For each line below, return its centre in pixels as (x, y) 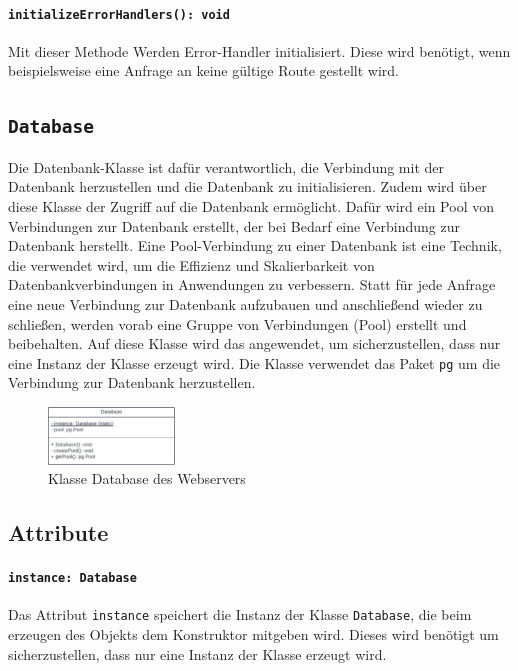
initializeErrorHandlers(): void (119, 14)
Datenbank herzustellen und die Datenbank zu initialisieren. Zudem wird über (247, 186)
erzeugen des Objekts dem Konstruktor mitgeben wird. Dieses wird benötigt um (253, 634)
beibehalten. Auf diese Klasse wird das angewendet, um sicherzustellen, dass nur (254, 343)
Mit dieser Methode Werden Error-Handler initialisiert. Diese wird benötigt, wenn (259, 50)
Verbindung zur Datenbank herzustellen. (132, 382)
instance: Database (72, 578)
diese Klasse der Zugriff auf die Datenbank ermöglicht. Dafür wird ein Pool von (251, 206)
